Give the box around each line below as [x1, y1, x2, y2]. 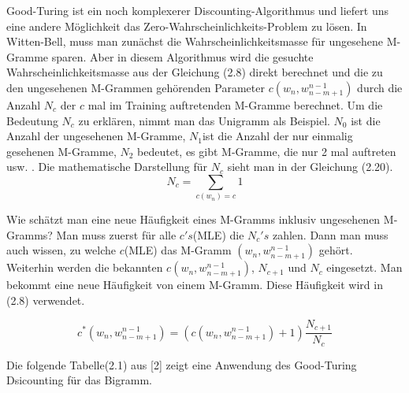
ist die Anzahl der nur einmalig [202, 128, 353, 144]
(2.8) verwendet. [6, 292, 85, 309]
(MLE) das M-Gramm [124, 242, 232, 258]
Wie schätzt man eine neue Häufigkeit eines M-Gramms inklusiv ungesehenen [6, 211, 381, 228]
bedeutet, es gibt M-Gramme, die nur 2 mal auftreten [137, 143, 396, 159]
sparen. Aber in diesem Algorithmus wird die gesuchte [51, 48, 314, 65]
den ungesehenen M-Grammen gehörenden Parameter [6, 79, 265, 95]
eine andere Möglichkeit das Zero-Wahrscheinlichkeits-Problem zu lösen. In [6, 17, 367, 34]
